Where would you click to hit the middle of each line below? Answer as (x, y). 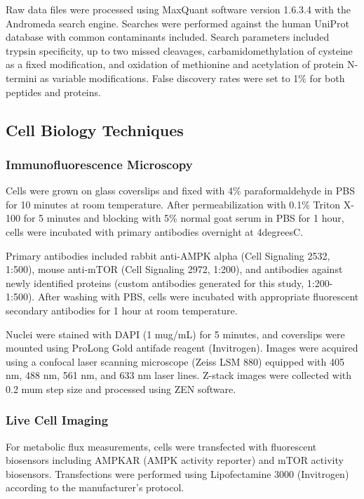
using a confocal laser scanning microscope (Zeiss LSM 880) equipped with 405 (175, 361)
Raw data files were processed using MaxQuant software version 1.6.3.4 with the (178, 9)
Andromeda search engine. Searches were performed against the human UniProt (177, 23)
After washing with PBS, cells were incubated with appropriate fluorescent (198, 297)
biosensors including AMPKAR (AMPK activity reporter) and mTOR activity (175, 460)
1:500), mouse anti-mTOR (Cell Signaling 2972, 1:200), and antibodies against (174, 269)
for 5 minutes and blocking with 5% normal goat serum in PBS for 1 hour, (184, 218)
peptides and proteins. (53, 92)
